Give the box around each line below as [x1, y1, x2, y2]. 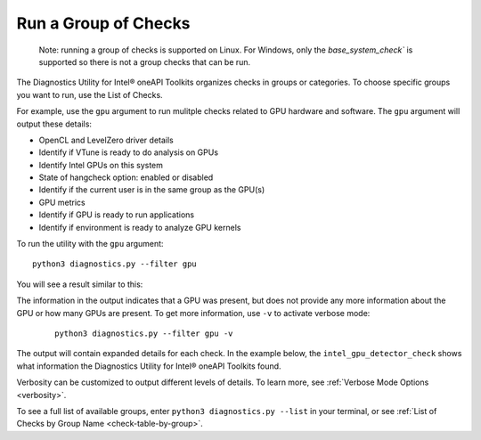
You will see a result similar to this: [16, 279, 143, 289]
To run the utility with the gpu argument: [16, 239, 164, 249]
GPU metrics [38, 197, 86, 208]
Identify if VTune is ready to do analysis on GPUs [38, 147, 218, 158]
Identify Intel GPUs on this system [38, 159, 164, 170]
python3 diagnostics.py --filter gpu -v [54, 328, 233, 338]
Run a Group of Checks [16, 13, 191, 33]
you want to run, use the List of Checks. [16, 89, 164, 100]
